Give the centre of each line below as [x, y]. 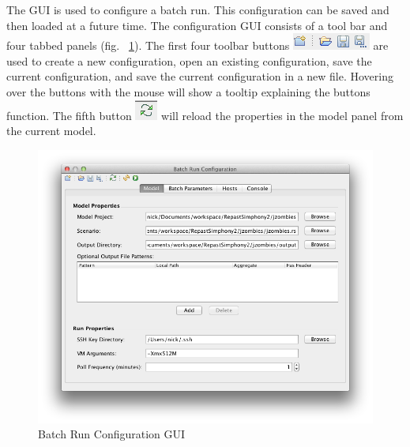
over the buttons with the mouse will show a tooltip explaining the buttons [188, 91]
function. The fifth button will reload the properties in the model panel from [205, 115]
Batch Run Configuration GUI [112, 434]
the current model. [51, 131]
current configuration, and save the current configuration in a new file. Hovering [200, 76]
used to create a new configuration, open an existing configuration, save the [189, 60]
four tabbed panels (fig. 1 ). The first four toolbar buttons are [197, 45]
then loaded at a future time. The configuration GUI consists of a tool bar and [197, 25]
